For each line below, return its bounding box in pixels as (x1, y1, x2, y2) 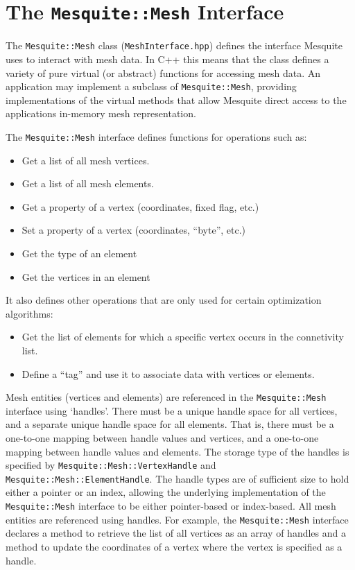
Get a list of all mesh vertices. (21, 153, 150, 167)
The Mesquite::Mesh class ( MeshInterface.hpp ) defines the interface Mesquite (6, 38, 343, 53)
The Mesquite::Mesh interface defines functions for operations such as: (6, 129, 307, 144)
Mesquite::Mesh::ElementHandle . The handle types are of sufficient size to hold (6, 471, 349, 485)
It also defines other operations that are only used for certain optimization (6, 293, 322, 307)
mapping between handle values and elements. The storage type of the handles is (6, 444, 349, 458)
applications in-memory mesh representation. (6, 106, 196, 121)
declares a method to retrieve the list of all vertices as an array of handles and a (6, 526, 346, 540)
